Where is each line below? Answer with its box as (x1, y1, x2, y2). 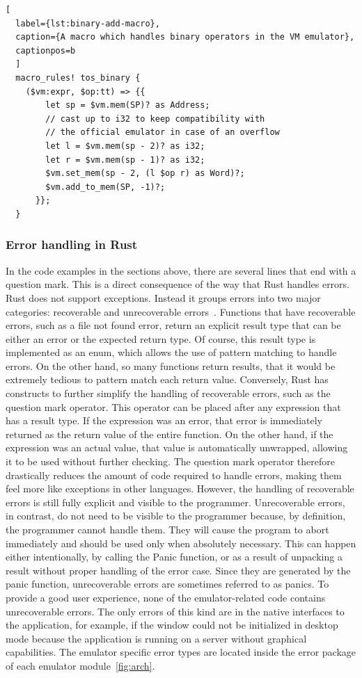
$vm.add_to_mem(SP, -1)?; (45, 181, 166, 192)
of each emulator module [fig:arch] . (6, 658, 155, 672)
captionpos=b (15, 45, 76, 56)
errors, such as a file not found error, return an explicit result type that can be (6, 318, 341, 332)
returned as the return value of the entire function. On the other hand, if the (6, 426, 333, 441)
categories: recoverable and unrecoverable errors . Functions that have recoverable (6, 304, 356, 318)
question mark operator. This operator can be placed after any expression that (6, 399, 341, 414)
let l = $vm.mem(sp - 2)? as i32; (45, 140, 205, 151)
